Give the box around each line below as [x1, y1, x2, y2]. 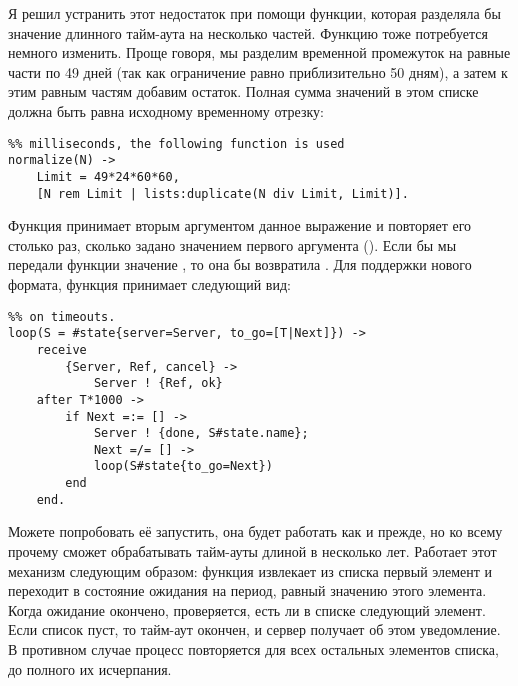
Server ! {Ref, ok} [93, 376, 223, 391]
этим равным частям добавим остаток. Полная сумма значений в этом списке [8, 81, 479, 102]
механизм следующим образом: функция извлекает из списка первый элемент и [8, 560, 493, 581]
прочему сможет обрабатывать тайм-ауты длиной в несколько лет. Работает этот [8, 541, 497, 562]
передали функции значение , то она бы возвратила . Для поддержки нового [8, 254, 472, 275]
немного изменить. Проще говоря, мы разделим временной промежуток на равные [8, 42, 511, 63]
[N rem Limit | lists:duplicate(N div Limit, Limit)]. [36, 186, 409, 201]
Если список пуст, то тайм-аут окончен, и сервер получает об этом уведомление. [8, 619, 501, 640]
